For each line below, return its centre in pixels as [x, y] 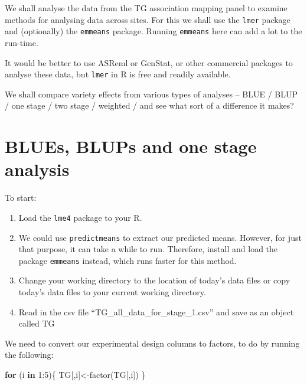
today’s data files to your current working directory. [112, 292]
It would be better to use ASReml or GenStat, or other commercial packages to [149, 62]
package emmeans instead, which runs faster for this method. [128, 260]
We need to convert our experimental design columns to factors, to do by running [152, 343]
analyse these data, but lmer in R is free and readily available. [118, 74]
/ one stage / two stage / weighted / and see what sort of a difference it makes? [149, 105]
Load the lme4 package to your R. [80, 217]
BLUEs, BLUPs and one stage [131, 146]
